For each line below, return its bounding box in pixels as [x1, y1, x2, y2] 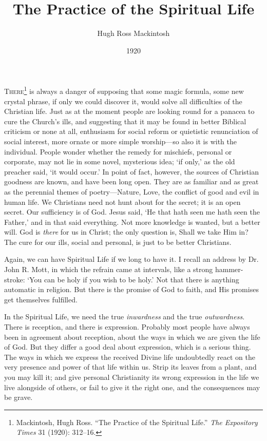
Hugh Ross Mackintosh [97, 28, 170, 39]
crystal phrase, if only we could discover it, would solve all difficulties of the [4, 95, 242, 106]
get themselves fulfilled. [4, 294, 78, 304]
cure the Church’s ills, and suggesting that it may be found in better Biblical [4, 116, 246, 126]
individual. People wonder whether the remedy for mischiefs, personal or [4, 146, 232, 157]
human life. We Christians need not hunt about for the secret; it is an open [4, 196, 241, 207]
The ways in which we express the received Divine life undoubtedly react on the [4, 351, 255, 362]
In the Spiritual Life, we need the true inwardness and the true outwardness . [4, 311, 245, 322]
